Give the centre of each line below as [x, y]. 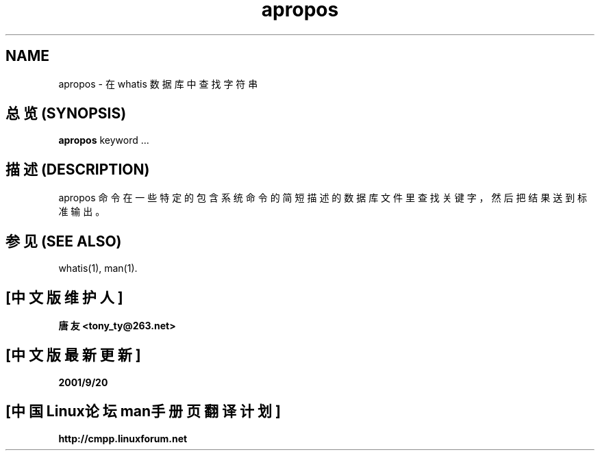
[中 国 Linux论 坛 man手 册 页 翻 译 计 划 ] [143, 411]
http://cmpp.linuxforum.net [123, 438]
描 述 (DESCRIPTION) [78, 169]
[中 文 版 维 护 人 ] [64, 297]
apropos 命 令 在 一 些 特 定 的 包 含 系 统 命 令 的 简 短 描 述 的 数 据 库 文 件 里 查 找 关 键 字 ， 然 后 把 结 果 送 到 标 [323, 198]
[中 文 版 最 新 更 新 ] [73, 355]
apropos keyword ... [104, 140]
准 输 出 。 [82, 212]
